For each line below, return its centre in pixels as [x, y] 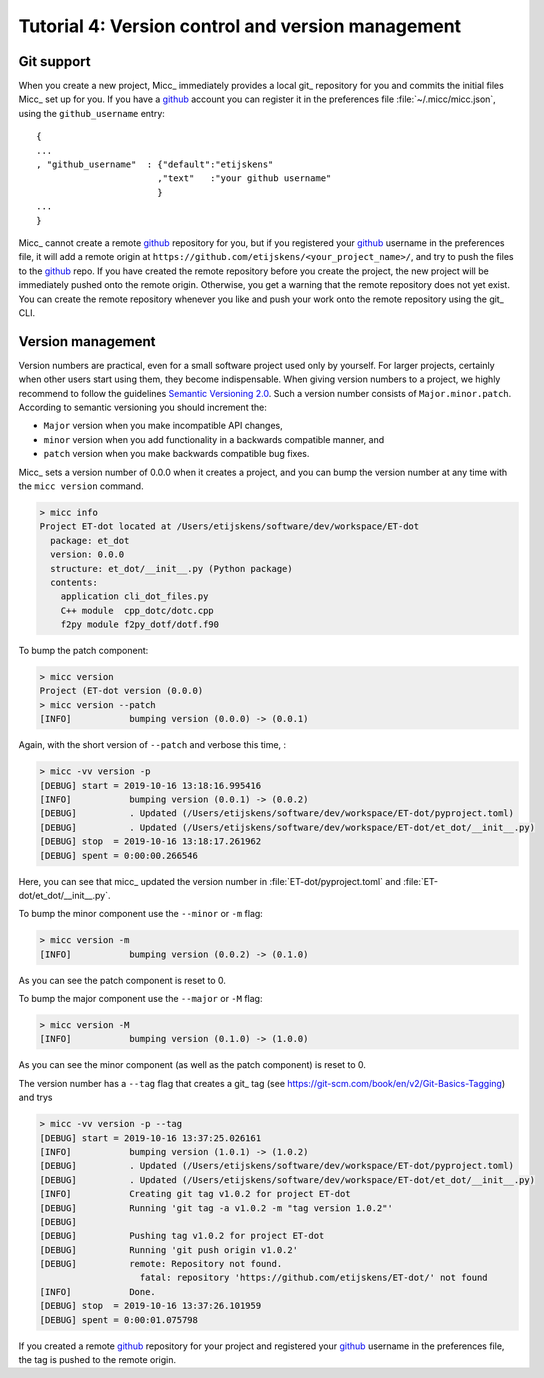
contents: [74, 582]
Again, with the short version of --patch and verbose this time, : [152, 745]
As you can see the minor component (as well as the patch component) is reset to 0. [192, 1065]
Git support [54, 61]
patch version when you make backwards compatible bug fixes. [176, 454]
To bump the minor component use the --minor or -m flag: [141, 914]
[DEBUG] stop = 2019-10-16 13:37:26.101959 [150, 1306]
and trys [35, 1097]
